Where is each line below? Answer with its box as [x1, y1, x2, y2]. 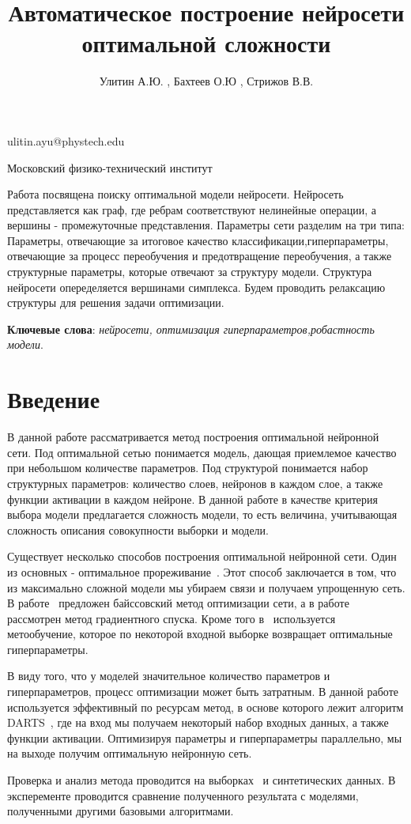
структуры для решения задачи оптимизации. [7, 294, 224, 311]
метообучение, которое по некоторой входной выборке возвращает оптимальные [7, 626, 393, 642]
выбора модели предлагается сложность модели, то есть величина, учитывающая [7, 506, 398, 523]
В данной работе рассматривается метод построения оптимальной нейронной [7, 429, 379, 445]
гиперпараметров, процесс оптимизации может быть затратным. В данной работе [7, 683, 398, 700]
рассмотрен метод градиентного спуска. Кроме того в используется [7, 610, 336, 626]
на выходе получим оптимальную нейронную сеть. [7, 745, 252, 762]
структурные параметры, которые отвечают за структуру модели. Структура [7, 263, 372, 280]
